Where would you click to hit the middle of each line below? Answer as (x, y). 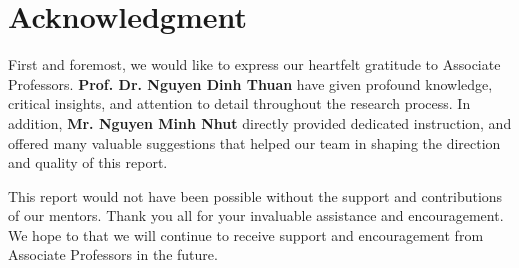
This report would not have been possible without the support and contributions (255, 195)
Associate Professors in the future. (113, 254)
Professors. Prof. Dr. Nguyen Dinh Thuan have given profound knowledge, (250, 83)
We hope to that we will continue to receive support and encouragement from (246, 234)
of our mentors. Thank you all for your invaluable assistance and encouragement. (256, 215)
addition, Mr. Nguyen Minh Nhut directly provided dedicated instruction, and (260, 122)
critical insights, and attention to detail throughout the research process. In (239, 103)
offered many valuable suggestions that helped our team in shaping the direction (254, 142)
